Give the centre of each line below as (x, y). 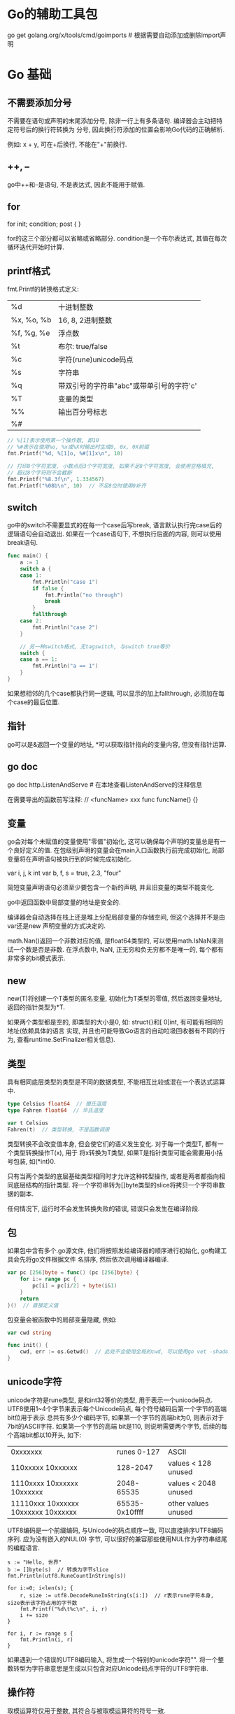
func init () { (28, 1345)
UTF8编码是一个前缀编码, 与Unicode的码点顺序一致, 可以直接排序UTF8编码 (115, 1530)
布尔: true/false (83, 347)
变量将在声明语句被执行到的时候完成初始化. (70, 859)
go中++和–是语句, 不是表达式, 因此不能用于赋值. (76, 184)
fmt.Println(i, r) (47, 1640)
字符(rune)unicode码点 (96, 359)
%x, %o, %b (31, 320)
